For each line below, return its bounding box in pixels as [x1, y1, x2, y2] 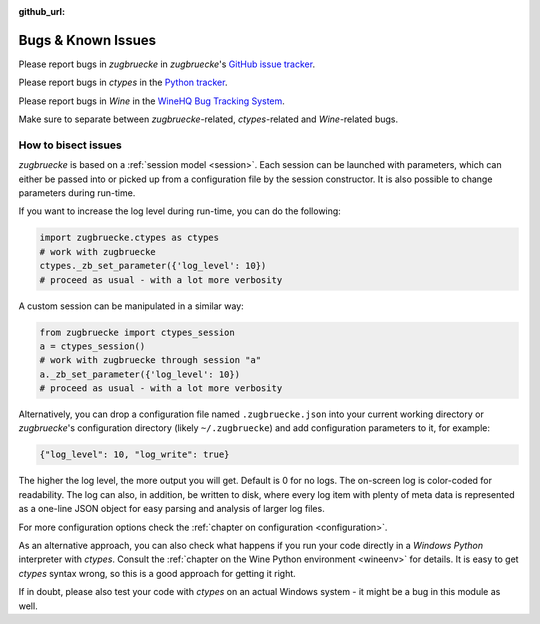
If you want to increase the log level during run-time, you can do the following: [18, 205, 342, 217]
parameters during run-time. [18, 187, 136, 199]
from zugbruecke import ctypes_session [39, 326, 235, 338]
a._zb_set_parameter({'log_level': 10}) [39, 368, 240, 380]
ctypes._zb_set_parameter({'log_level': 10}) [39, 260, 267, 272]
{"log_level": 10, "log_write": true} [39, 449, 230, 460]
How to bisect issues [18, 138, 122, 152]
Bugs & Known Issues [18, 31, 157, 49]
